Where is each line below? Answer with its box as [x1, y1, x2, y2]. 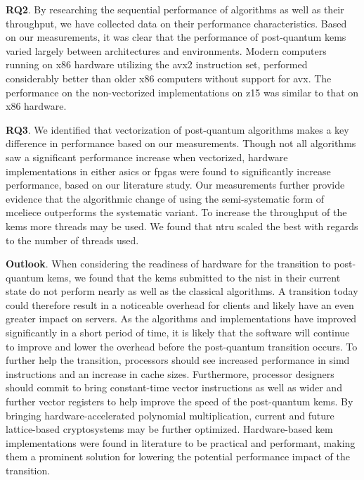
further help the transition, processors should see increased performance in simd [6, 353, 350, 367]
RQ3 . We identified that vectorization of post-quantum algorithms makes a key [6, 122, 349, 137]
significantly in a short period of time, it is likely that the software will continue [6, 325, 350, 340]
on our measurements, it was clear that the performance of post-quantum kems [6, 30, 346, 44]
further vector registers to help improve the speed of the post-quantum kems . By [6, 394, 353, 409]
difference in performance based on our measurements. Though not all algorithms [6, 136, 356, 151]
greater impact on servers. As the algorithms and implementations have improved [6, 311, 357, 326]
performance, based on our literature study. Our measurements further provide [6, 177, 345, 192]
